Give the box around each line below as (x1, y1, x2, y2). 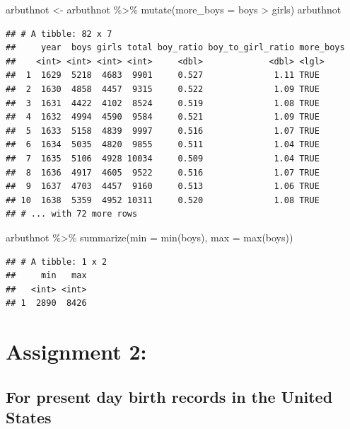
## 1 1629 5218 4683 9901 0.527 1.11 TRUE (6, 70, 320, 81)
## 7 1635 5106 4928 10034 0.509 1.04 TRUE (6, 153, 320, 164)
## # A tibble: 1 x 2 (6, 256, 107, 267)
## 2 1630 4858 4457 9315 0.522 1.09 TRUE (6, 84, 320, 94)
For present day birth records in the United (6, 385, 333, 407)
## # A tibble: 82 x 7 (6, 28, 112, 39)
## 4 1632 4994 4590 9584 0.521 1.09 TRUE (6, 112, 320, 122)
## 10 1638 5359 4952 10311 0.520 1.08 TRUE (6, 195, 320, 205)
